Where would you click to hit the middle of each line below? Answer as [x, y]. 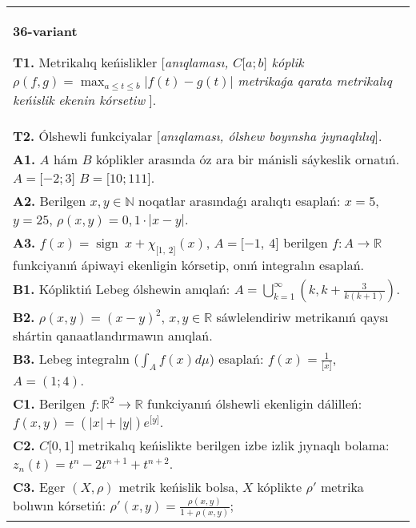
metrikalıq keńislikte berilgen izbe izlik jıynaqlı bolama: [234, 445]
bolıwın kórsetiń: [60, 506]
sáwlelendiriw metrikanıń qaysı [302, 317]
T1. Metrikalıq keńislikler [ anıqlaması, [121, 62]
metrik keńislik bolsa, [178, 487]
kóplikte [280, 487]
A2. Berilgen [50, 200]
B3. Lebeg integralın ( [76, 359]
